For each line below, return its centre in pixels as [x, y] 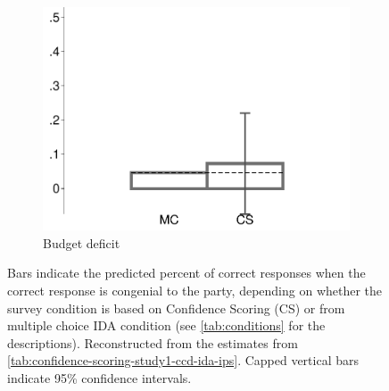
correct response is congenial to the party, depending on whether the [195, 290]
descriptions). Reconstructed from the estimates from [153, 342]
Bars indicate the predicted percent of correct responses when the [186, 273]
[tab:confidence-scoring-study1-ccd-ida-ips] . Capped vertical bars [183, 360]
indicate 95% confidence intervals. [99, 377]
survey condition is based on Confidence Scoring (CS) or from [176, 308]
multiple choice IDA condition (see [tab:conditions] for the [166, 325]
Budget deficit [82, 242]
